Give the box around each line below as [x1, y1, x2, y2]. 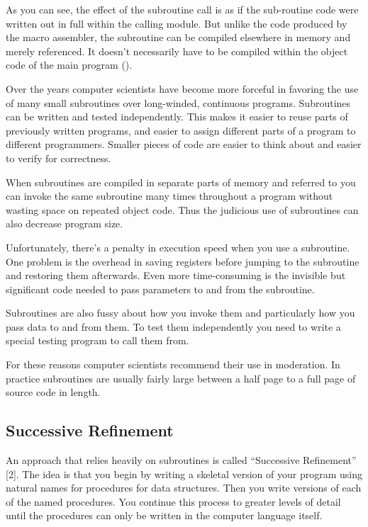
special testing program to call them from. [6, 333, 189, 348]
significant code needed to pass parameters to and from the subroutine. [6, 281, 315, 296]
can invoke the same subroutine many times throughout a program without [6, 188, 333, 203]
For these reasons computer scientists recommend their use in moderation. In [6, 357, 340, 372]
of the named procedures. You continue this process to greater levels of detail [6, 494, 341, 509]
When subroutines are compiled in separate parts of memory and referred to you [6, 174, 356, 189]
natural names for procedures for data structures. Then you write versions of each [6, 480, 362, 495]
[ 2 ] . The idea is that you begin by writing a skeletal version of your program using [6, 466, 362, 481]
